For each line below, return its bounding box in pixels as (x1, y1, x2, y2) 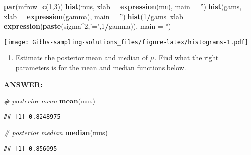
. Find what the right (154, 52, 219, 63)
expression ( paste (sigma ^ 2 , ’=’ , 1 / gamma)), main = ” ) (4, 21, 171, 31)
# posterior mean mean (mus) (4, 96, 96, 106)
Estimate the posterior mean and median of (15, 52, 148, 63)
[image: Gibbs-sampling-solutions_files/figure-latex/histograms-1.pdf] (4, 38, 248, 46)
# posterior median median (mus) (4, 127, 108, 138)
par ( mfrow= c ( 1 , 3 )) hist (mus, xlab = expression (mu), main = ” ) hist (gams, (4, 1, 242, 11)
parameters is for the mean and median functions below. (15, 62, 186, 73)
